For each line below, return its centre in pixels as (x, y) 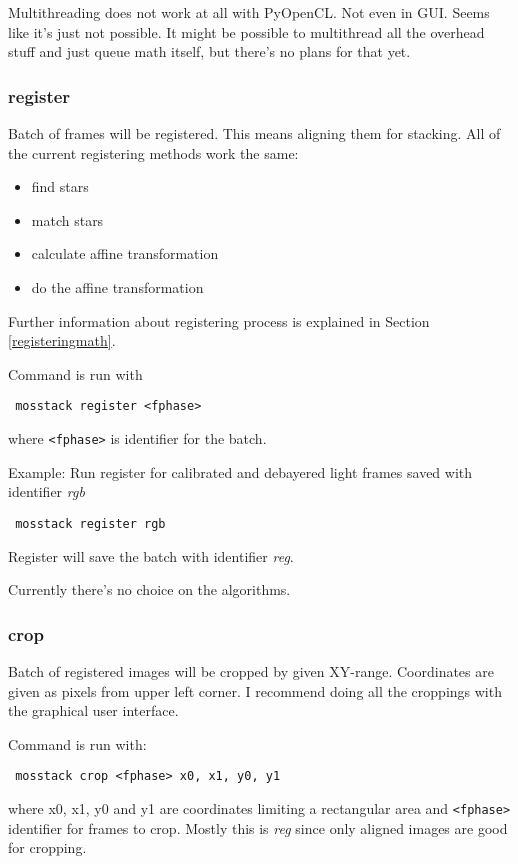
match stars (67, 219)
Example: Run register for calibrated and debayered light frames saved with (240, 471)
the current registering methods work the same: (153, 152)
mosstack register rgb (90, 523)
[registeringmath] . (62, 340)
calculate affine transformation (125, 253)
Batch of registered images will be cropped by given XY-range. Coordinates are (251, 670)
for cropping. (47, 847)
